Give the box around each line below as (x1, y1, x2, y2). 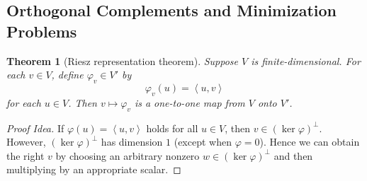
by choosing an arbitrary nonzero (55, 148, 200, 163)
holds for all (146, 120, 198, 135)
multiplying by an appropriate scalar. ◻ (6, 162, 181, 177)
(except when (174, 134, 232, 149)
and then (273, 148, 313, 163)
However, (6, 134, 46, 149)
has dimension (101, 134, 163, 149)
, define (51, 67, 84, 82)
